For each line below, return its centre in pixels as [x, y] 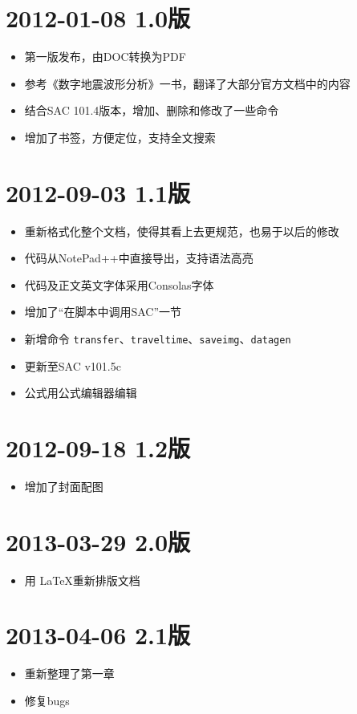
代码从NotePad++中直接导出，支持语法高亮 [139, 258]
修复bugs [47, 700]
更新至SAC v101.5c [73, 365]
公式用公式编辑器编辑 [81, 393]
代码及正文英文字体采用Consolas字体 [119, 284]
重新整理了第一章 [69, 673]
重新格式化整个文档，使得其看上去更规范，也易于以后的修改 [182, 231]
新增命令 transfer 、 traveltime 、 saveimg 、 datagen [158, 339]
